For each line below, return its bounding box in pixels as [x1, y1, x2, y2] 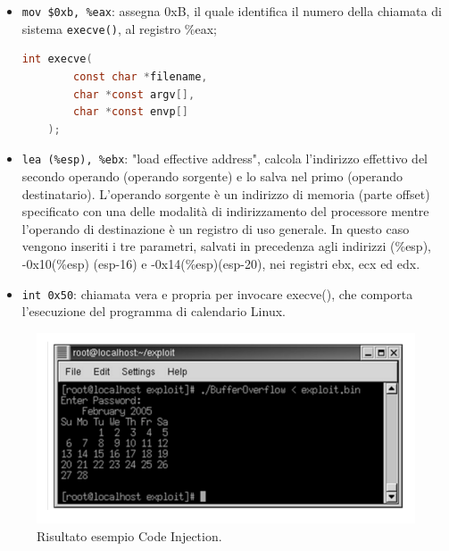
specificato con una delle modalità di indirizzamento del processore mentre [21, 202, 429, 221]
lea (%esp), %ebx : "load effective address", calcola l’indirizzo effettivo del [21, 149, 428, 168]
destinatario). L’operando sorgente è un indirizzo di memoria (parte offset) [21, 184, 430, 203]
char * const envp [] [73, 105, 188, 119]
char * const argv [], [73, 88, 195, 101]
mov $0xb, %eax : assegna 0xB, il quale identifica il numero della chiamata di [21, 2, 442, 20]
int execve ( [21, 53, 93, 66]
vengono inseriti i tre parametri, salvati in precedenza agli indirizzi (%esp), [21, 237, 431, 255]
